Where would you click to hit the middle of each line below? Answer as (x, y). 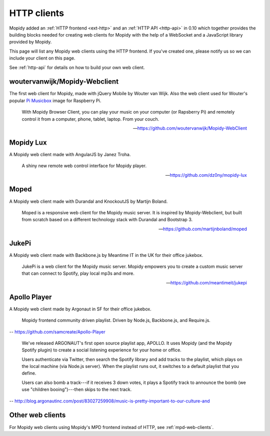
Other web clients (37, 415)
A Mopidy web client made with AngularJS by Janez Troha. (70, 154)
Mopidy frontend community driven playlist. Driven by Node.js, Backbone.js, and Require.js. (116, 320)
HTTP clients (37, 13)
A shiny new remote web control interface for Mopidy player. (84, 166)
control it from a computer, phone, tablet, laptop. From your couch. (90, 119)
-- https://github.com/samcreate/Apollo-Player (57, 332)
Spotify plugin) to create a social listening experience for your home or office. (102, 350)
